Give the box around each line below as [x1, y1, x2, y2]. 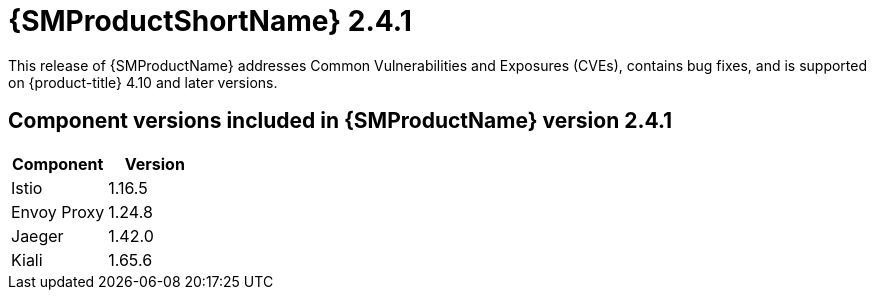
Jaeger [11, 225, 64, 246]
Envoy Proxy [11, 201, 105, 222]
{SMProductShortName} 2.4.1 [8, 4, 412, 38]
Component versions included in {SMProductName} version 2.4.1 [8, 108, 673, 134]
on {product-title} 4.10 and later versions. [8, 73, 278, 91]
